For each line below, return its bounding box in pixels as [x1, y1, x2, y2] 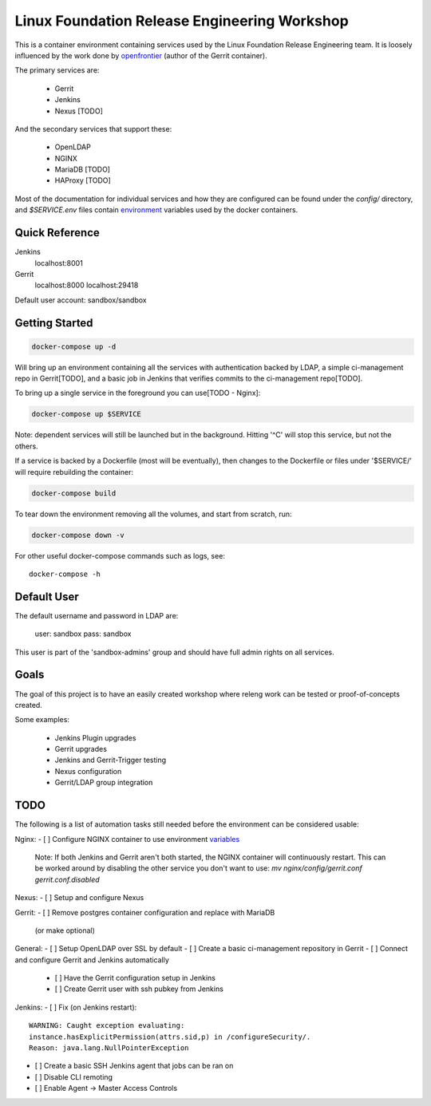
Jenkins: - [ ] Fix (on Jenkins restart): [14, 1002, 137, 1012]
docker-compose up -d [31, 342, 117, 351]
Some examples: [14, 715, 69, 725]
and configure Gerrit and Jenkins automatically [14, 954, 169, 965]
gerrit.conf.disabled [34, 875, 100, 884]
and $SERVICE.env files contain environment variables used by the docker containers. [14, 205, 299, 215]
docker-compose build [31, 488, 117, 498]
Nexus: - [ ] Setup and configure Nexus [14, 893, 144, 903]
